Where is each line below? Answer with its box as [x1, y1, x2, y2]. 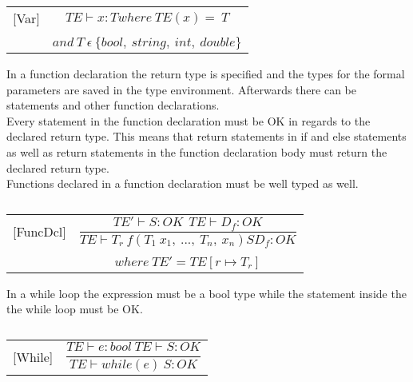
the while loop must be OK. [6, 300, 143, 317]
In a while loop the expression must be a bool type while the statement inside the [6, 285, 407, 301]
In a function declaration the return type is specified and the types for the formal [6, 66, 405, 82]
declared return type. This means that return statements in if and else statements [6, 128, 407, 145]
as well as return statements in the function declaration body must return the [6, 143, 387, 160]
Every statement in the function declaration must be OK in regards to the [6, 112, 371, 129]
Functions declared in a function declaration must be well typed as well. [6, 175, 359, 192]
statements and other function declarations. [6, 97, 220, 113]
